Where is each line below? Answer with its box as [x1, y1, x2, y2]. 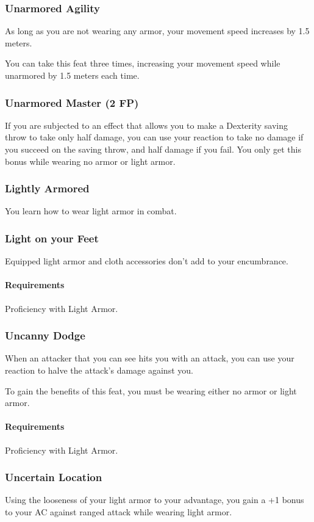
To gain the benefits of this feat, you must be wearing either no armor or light [5, 384, 297, 397]
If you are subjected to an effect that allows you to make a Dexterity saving [5, 118, 288, 131]
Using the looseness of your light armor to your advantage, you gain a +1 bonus [5, 493, 304, 506]
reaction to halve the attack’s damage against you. [5, 364, 193, 377]
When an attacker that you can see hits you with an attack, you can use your [5, 352, 294, 364]
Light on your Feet [5, 230, 99, 245]
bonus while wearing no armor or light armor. [5, 154, 176, 167]
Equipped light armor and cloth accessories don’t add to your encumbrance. [5, 255, 288, 267]
